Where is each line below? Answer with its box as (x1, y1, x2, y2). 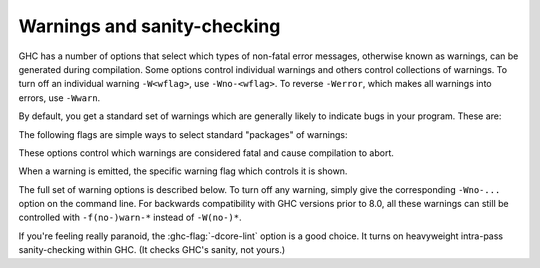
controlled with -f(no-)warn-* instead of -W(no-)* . (18, 211, 242, 224)
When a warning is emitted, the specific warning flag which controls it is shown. (18, 165, 348, 177)
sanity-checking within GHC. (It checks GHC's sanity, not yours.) (18, 244, 286, 256)
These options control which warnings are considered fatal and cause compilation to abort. (18, 146, 395, 159)
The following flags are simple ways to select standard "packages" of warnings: (18, 128, 348, 140)
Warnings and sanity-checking (18, 15, 281, 37)
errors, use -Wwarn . (18, 91, 101, 104)
